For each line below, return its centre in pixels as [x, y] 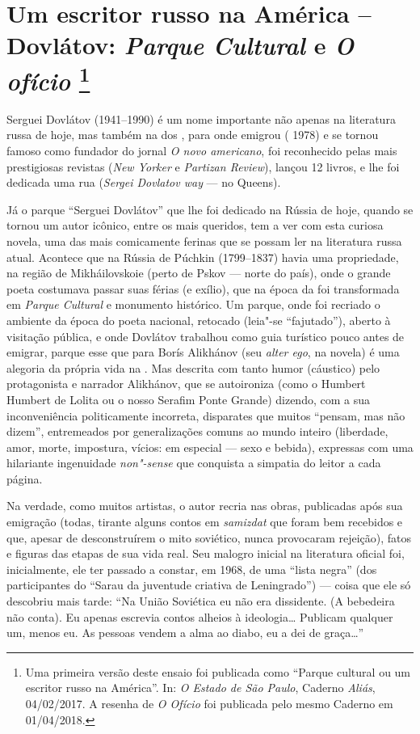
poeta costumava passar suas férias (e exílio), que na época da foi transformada [203, 288]
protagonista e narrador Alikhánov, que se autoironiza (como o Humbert [186, 384]
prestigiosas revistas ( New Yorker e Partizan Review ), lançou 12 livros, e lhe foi [203, 166]
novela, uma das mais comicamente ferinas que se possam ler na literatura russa [204, 240]
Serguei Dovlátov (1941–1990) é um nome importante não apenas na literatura [201, 118]
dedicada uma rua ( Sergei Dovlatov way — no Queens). [144, 182]
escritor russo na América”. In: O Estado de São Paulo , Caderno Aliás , [200, 688]
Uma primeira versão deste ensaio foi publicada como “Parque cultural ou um [218, 671]
